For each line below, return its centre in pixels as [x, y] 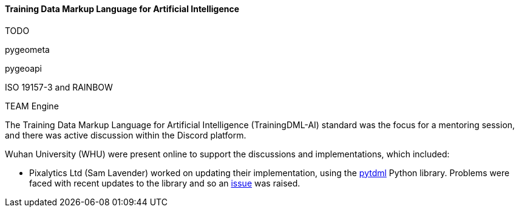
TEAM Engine [32, 106]
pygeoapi [23, 68]
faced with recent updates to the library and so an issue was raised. [165, 183]
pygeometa [27, 49]
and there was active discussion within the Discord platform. [126, 135]
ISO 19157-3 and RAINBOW [59, 87]
